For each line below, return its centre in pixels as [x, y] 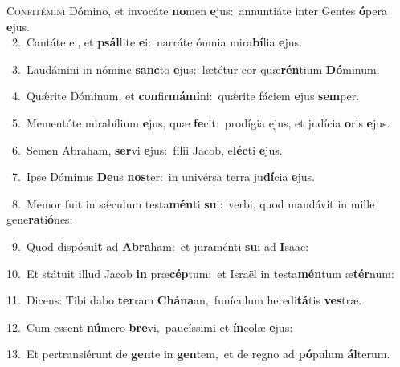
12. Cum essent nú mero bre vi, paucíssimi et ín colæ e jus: [150, 327]
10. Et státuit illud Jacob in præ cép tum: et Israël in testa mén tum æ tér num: [200, 273]
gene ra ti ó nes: [40, 219]
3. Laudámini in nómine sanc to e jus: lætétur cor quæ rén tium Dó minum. [196, 69]
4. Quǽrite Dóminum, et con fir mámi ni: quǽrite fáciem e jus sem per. [186, 96]
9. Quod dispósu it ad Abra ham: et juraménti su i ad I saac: [160, 246]
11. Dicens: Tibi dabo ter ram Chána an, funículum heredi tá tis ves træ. [184, 300]
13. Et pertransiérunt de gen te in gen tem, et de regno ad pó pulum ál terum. [198, 354]
